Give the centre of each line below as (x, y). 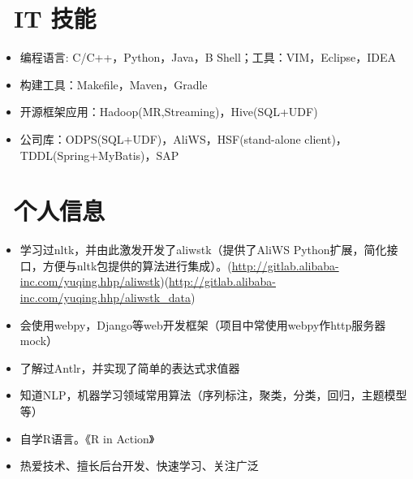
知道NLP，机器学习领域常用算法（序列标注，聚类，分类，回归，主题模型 (213, 395)
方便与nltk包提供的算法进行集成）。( (137, 265)
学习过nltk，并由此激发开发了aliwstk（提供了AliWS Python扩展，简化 (203, 250)
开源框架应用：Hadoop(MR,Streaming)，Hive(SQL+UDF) (169, 112)
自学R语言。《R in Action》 (87, 438)
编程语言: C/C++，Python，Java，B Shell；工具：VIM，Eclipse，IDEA (208, 57)
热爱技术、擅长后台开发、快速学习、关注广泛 (139, 466)
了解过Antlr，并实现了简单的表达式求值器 (130, 367)
